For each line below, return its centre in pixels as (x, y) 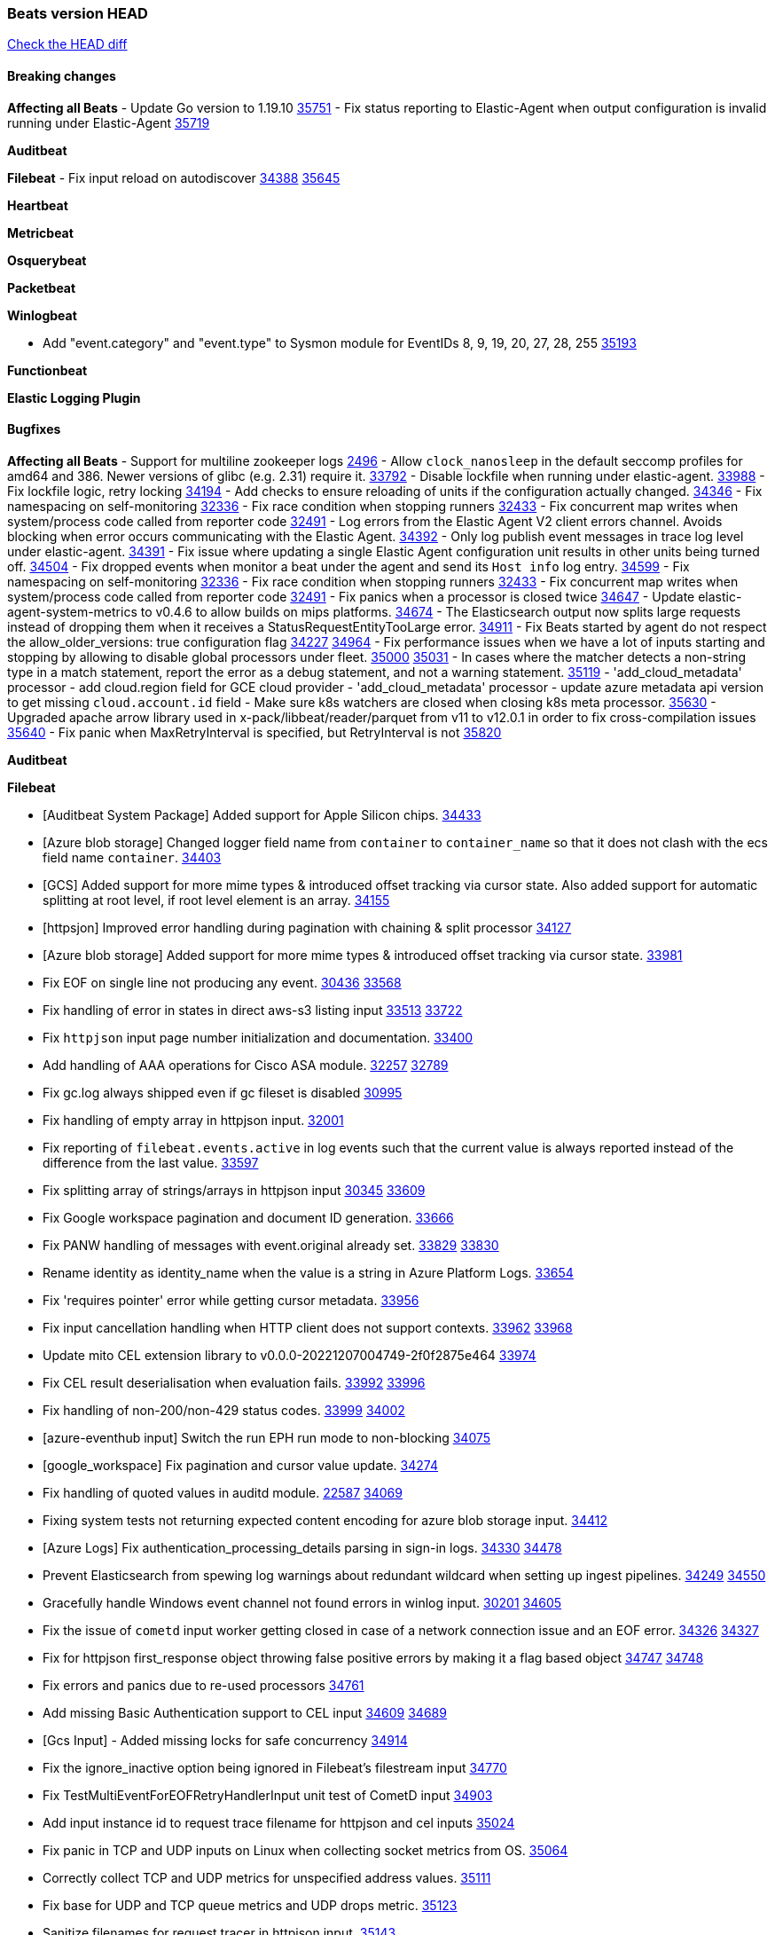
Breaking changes (62, 75)
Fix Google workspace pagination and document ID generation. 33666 (248, 1217)
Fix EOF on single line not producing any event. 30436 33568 (222, 982)
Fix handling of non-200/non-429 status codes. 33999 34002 (224, 1410)
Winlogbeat (42, 315)
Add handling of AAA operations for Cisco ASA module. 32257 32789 (246, 1065)
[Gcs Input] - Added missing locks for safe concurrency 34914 (225, 1740)
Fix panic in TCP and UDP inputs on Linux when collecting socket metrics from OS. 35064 (305, 1850)
